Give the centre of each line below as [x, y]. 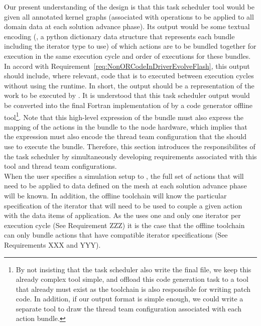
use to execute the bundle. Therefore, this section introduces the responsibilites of [130, 146]
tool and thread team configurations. [60, 166]
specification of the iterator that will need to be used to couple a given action [123, 205]
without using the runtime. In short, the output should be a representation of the [129, 85]
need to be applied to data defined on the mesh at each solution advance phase [125, 186]
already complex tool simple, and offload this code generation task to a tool [132, 279]
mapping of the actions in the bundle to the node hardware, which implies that [126, 126]
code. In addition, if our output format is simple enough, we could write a [129, 299]
